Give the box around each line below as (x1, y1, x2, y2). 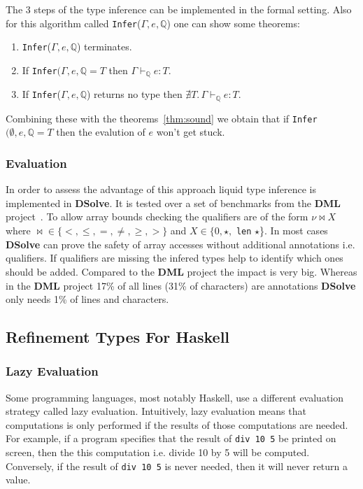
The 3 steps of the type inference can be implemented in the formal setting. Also (6, 2, 352, 16)
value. (6, 472, 31, 487)
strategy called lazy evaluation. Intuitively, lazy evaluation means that (6, 404, 306, 418)
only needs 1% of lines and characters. (6, 292, 169, 306)
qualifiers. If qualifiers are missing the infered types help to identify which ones (6, 250, 343, 265)
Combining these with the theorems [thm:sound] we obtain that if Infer (6, 111, 318, 125)
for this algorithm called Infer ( (6, 15, 141, 30)
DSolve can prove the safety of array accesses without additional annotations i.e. (6, 236, 355, 251)
